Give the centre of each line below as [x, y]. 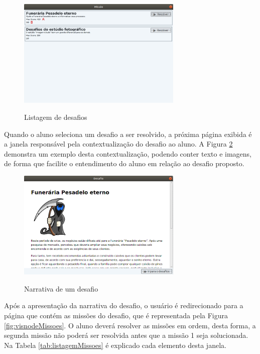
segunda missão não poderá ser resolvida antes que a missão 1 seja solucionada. [126, 335]
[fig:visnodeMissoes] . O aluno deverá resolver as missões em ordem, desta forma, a [130, 325]
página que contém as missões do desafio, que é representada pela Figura [116, 315]
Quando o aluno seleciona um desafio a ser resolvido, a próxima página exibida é [128, 134]
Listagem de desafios [56, 117]
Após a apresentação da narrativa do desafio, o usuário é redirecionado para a [124, 305]
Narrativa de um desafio [61, 288]
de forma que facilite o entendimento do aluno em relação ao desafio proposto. [124, 163]
